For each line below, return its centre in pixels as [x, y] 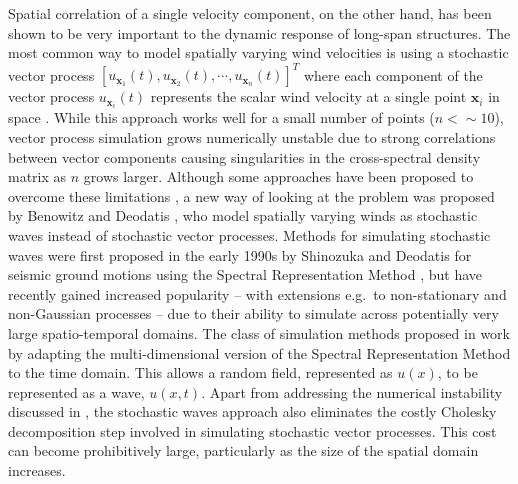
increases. [37, 470]
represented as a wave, [76, 391]
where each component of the [393, 74]
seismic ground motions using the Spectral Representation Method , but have [245, 274]
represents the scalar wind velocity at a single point [308, 96]
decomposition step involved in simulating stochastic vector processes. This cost [252, 430]
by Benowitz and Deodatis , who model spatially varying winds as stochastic [243, 215]
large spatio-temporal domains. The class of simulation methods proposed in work [259, 332]
